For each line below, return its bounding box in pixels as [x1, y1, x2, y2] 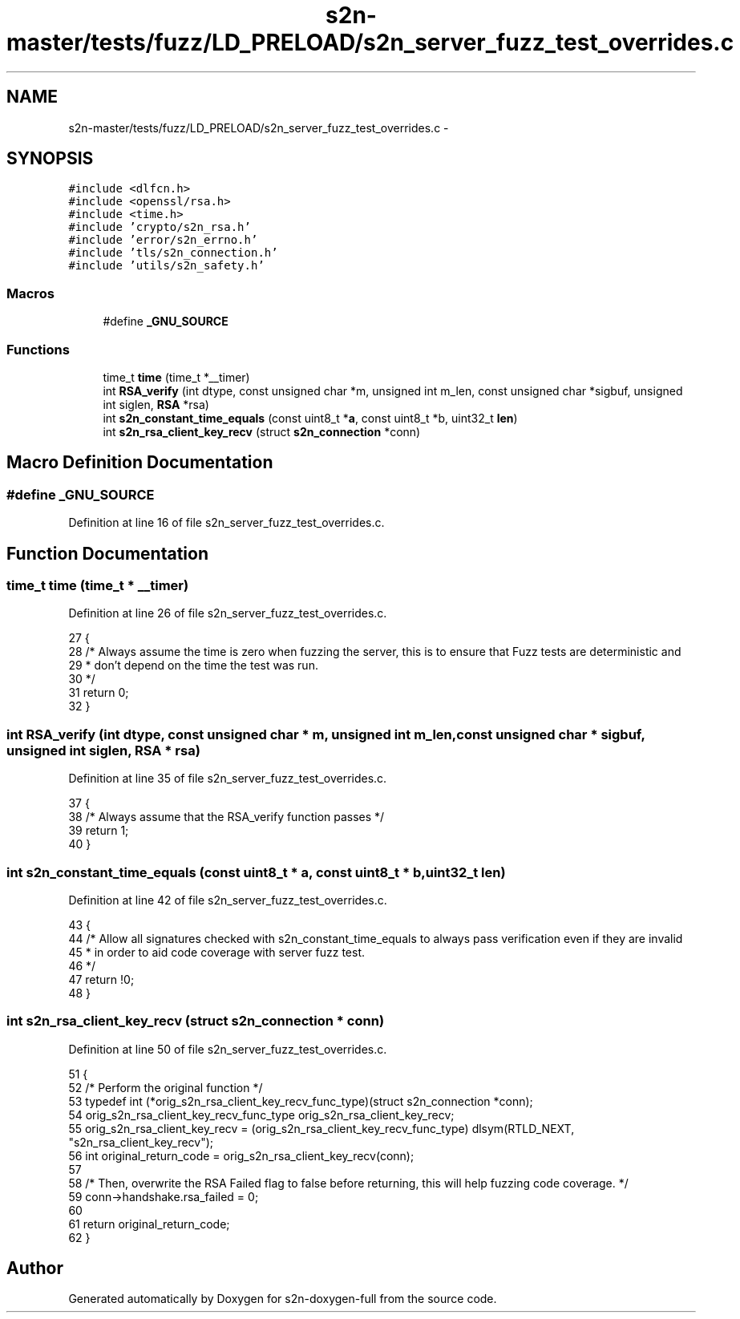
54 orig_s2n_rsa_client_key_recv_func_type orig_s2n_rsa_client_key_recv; [68, 1107, 455, 1122]
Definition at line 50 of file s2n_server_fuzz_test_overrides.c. [68, 1042, 387, 1056]
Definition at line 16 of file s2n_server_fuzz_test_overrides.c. [68, 516, 385, 530]
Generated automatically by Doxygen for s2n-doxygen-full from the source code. [68, 1292, 497, 1306]
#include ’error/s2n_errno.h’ [68, 233, 258, 247]
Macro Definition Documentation [6, 452, 273, 473]
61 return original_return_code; [68, 1216, 230, 1231]
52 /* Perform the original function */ [68, 1080, 263, 1094]
